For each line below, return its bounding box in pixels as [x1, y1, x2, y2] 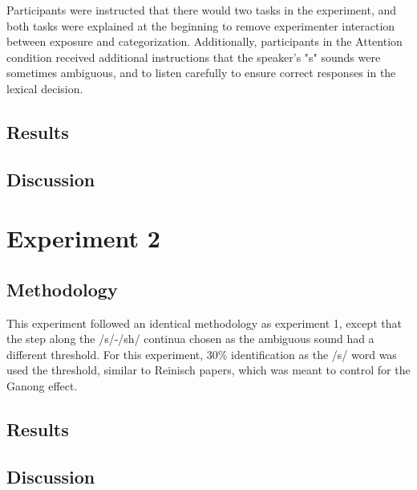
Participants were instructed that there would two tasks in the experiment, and [6, 2, 397, 18]
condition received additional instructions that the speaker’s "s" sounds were [6, 48, 381, 65]
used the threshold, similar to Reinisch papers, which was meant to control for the [6, 361, 411, 378]
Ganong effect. [6, 378, 78, 394]
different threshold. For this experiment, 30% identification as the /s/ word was [6, 345, 397, 362]
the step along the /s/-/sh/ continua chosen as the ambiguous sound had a [6, 330, 374, 347]
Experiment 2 [6, 222, 160, 255]
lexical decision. [6, 80, 83, 96]
